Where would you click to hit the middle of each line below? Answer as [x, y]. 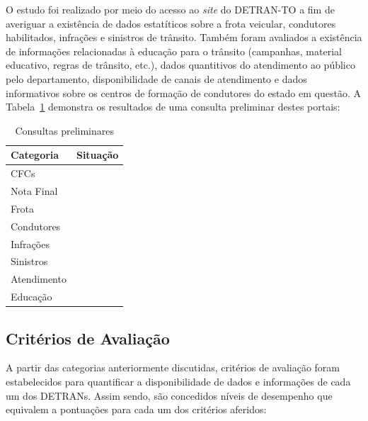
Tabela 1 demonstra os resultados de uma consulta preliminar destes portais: [173, 107]
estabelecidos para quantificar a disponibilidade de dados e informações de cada [178, 381]
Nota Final [34, 191]
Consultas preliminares [64, 130]
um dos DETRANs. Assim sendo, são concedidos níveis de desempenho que [169, 395]
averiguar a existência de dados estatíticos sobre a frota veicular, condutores [171, 23]
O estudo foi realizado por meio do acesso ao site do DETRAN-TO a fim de [170, 9]
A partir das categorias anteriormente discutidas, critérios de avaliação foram [173, 367]
